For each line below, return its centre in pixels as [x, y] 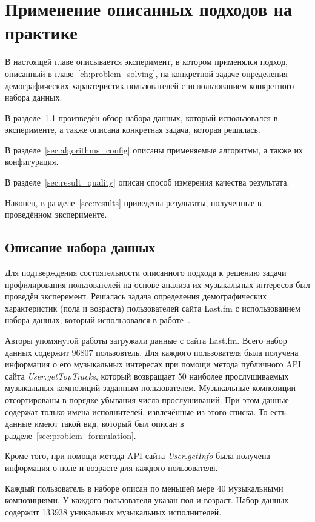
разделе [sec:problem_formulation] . [71, 435]
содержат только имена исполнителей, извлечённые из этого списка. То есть [145, 411]
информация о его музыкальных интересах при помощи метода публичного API [153, 364]
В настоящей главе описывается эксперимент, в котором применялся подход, [146, 62]
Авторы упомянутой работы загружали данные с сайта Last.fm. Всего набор [146, 340]
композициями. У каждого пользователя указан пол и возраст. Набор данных [147, 500]
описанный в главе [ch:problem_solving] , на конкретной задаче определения [146, 73]
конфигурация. [32, 162]
